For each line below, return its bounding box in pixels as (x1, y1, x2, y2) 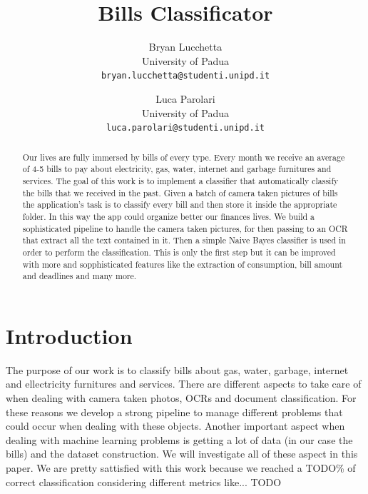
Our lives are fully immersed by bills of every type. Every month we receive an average (22, 151, 345, 163)
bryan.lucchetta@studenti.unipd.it (101, 71, 270, 81)
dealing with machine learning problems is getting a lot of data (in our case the (6, 432, 353, 447)
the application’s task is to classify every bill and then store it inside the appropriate (22, 198, 337, 211)
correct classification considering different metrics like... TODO (6, 474, 282, 489)
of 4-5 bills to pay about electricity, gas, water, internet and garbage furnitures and (22, 163, 332, 175)
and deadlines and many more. (22, 270, 137, 282)
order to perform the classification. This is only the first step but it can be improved (22, 246, 336, 258)
